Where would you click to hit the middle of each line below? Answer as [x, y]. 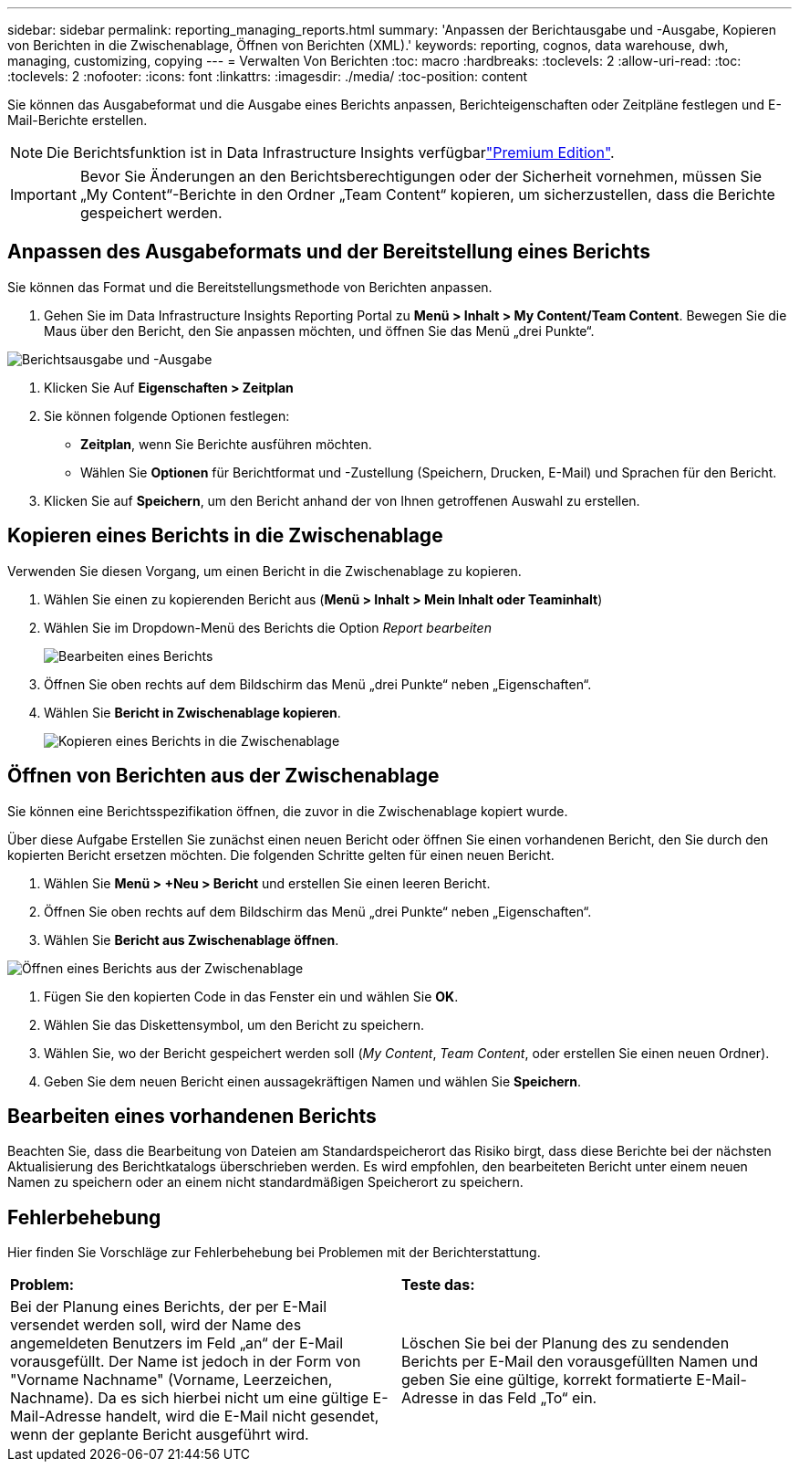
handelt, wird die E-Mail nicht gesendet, [242, 1417]
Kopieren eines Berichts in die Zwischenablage [225, 536]
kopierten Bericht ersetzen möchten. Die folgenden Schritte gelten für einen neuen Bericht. [281, 855]
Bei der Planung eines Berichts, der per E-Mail [169, 1307]
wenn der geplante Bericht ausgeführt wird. [160, 1435]
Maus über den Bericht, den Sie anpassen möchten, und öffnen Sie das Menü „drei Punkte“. [319, 331]
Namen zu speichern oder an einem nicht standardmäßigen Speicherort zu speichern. [265, 1182]
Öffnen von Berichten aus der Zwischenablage [223, 776]
